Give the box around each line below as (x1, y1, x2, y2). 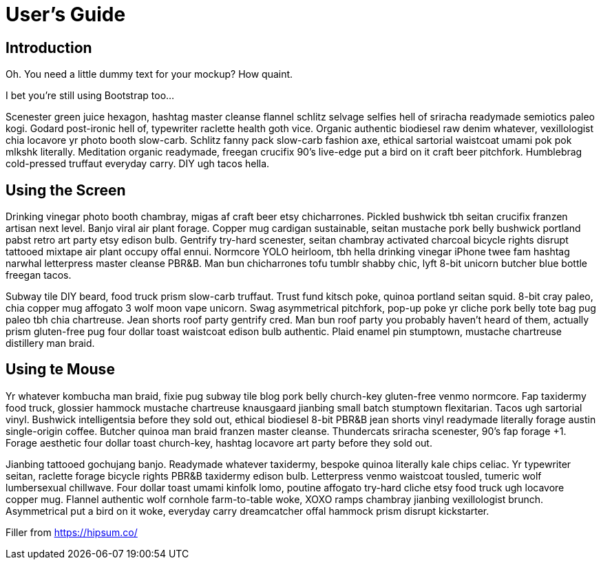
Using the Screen (6, 181, 126, 199)
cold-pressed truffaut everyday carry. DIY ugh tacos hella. (6, 158, 270, 170)
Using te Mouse (6, 361, 115, 379)
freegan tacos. (6, 269, 72, 281)
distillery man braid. (6, 337, 95, 350)
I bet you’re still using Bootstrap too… (6, 89, 175, 102)
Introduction (6, 39, 92, 56)
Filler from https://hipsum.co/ (6, 526, 138, 538)
